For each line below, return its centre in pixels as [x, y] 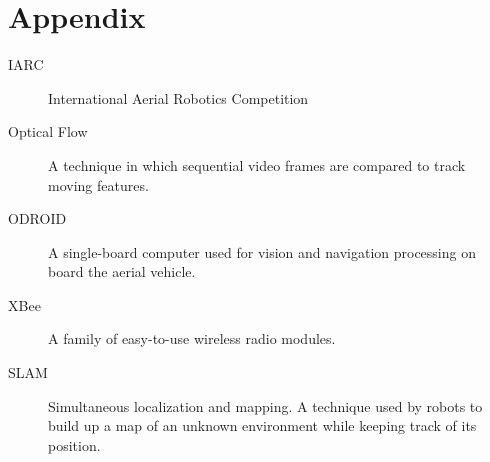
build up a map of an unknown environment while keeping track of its [262, 425]
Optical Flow [48, 131]
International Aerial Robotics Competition [178, 97]
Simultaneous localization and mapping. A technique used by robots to [265, 405]
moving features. [98, 184]
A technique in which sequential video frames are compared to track [257, 164]
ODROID [37, 218]
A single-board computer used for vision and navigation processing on [262, 251]
